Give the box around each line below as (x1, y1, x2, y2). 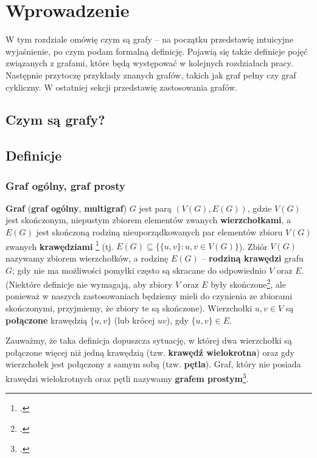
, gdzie (247, 201, 272, 214)
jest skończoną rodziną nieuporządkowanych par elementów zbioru (36, 226, 283, 238)
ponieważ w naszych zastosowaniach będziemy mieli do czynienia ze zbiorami (5, 290, 293, 302)
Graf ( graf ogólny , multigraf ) (5, 201, 127, 214)
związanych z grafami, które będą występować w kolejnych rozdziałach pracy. (5, 57, 293, 69)
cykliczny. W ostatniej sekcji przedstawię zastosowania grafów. (5, 80, 238, 93)
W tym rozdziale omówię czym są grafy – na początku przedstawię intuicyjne (5, 33, 294, 46)
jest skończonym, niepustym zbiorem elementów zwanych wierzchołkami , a (5, 213, 291, 226)
